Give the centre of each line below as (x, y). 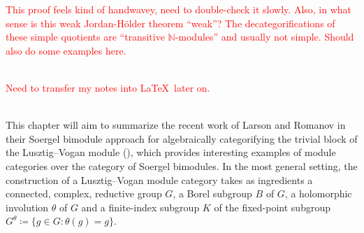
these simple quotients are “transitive (85, 37)
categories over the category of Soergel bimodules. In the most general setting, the (182, 165)
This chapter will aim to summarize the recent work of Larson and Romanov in (176, 125)
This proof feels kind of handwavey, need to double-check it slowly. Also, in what (179, 9)
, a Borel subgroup (212, 193)
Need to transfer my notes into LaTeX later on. (108, 87)
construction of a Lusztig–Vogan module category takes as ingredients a (159, 179)
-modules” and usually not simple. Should (264, 37)
